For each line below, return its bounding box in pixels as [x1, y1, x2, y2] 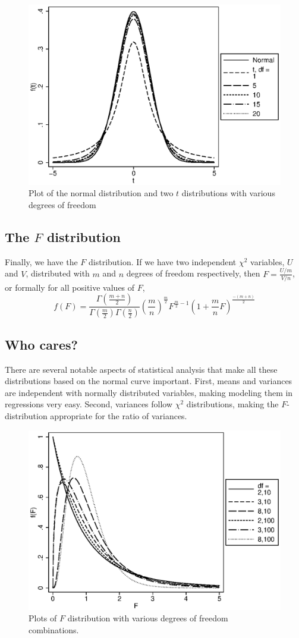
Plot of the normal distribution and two [29, 187, 174, 199]
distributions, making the [186, 398, 279, 410]
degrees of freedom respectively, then [126, 267, 260, 279]
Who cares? [5, 335, 78, 353]
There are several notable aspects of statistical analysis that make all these [5, 363, 278, 375]
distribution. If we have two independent [89, 255, 237, 268]
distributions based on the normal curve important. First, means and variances [5, 375, 292, 387]
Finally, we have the [5, 255, 78, 268]
